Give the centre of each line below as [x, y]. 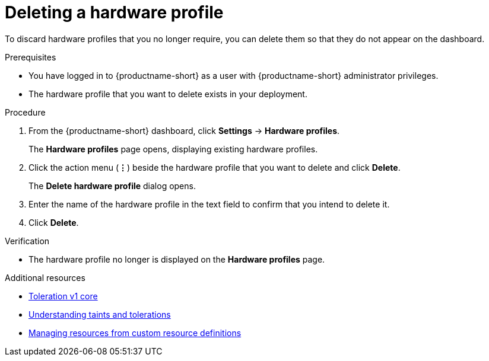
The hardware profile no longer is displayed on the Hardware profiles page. [177, 259]
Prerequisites [31, 57]
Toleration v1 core [63, 296]
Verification [27, 241]
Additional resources [45, 277]
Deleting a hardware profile [114, 12]
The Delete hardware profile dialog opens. [112, 186]
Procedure [25, 112]
